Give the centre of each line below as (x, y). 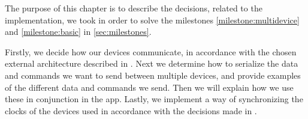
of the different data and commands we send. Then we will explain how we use (149, 87)
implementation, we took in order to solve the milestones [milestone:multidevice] (152, 20)
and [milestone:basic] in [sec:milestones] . (78, 32)
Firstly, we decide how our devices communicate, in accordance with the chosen (151, 51)
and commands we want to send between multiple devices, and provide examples (153, 75)
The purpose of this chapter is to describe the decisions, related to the (134, 8)
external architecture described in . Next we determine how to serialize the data (152, 63)
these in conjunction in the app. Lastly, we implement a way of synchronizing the (154, 99)
